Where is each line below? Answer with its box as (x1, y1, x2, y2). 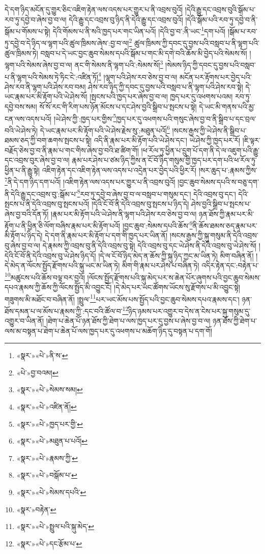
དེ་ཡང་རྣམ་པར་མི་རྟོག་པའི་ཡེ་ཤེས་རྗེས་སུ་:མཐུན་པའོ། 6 (40, 123, 170, 135)
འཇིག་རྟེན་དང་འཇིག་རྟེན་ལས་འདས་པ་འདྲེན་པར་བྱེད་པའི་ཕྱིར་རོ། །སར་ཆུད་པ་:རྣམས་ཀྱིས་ (42, 164, 257, 175)
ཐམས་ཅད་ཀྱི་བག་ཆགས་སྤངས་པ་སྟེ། (5, 135, 92, 145)
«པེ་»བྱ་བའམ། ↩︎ (16, 367, 58, 377)
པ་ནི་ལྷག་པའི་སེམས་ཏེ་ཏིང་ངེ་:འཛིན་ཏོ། (5, 71, 99, 82)
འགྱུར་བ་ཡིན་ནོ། (5, 315, 44, 326)
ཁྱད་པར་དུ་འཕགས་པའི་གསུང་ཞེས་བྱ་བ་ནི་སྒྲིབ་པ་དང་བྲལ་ (116, 113, 256, 124)
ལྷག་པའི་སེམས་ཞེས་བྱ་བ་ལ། (5, 59, 72, 70)
